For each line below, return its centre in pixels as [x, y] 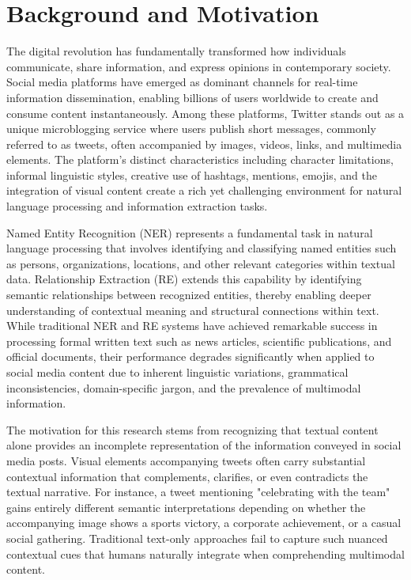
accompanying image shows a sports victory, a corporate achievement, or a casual [204, 523]
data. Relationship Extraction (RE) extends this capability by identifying [184, 279]
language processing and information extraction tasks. [137, 206]
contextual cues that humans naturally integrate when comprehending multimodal [205, 553]
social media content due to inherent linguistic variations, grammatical [177, 372]
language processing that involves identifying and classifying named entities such [202, 248]
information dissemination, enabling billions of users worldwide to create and [192, 97]
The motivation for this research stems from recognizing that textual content [192, 429]
